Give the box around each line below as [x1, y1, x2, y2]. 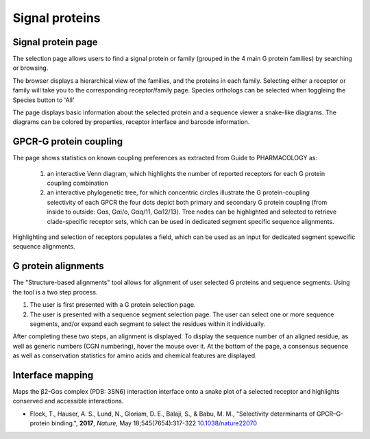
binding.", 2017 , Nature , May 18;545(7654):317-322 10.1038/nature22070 [51, 419, 257, 427]
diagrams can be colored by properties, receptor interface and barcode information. [12, 118, 250, 126]
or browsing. [12, 64, 49, 72]
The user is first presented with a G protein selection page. [29, 301, 196, 309]
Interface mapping [12, 369, 94, 381]
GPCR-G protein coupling [12, 136, 123, 147]
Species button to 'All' [12, 96, 75, 104]
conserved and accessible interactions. [12, 397, 124, 405]
